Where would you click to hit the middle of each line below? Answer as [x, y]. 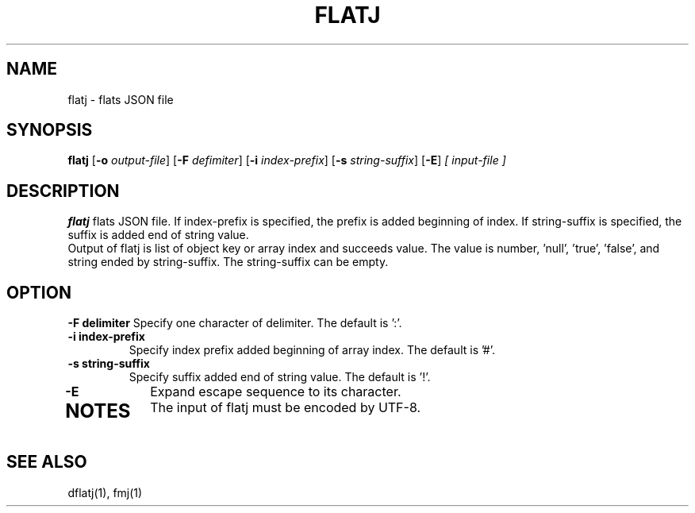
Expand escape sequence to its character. [276, 392]
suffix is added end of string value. [158, 235]
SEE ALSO [47, 462]
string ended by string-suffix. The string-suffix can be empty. [228, 262]
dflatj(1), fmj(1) [105, 492]
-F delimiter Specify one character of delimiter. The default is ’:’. [235, 323]
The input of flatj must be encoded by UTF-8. [286, 408]
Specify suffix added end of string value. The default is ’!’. [280, 377]
